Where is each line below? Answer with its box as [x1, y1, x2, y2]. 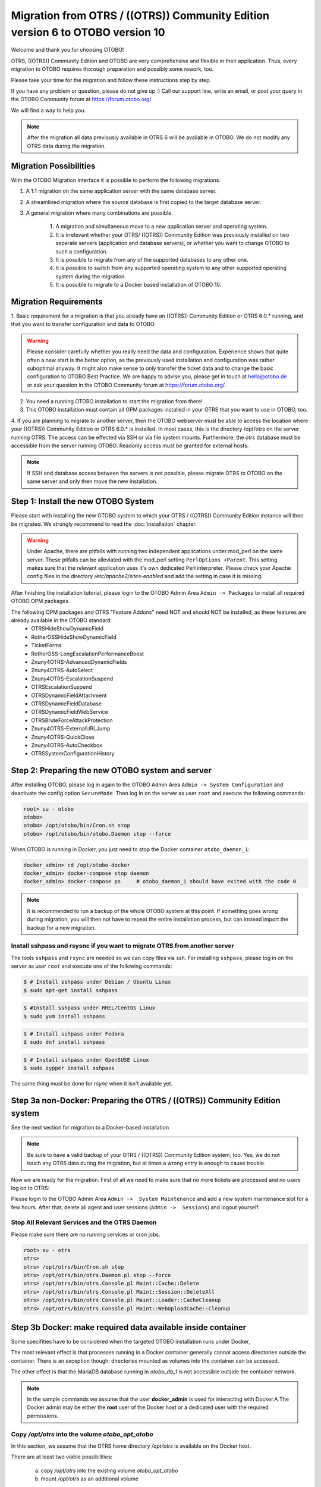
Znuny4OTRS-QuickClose [31, 733, 95, 741]
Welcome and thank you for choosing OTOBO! [11, 46, 124, 54]
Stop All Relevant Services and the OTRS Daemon [11, 1218, 157, 1226]
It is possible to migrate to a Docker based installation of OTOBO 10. [55, 281, 222, 288]
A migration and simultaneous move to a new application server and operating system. [55, 223, 267, 230]
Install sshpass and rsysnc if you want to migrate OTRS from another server [11, 942, 234, 950]
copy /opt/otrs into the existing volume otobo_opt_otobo [40, 1467, 178, 1474]
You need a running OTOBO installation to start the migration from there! [26, 398, 203, 405]
